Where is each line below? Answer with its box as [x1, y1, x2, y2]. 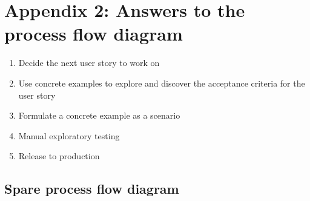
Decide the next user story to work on [18, 56, 160, 69]
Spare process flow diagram [4, 179, 179, 198]
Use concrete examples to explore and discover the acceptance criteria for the [18, 76, 305, 89]
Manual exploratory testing [18, 129, 120, 142]
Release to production [18, 150, 100, 162]
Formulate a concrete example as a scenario [18, 109, 180, 122]
